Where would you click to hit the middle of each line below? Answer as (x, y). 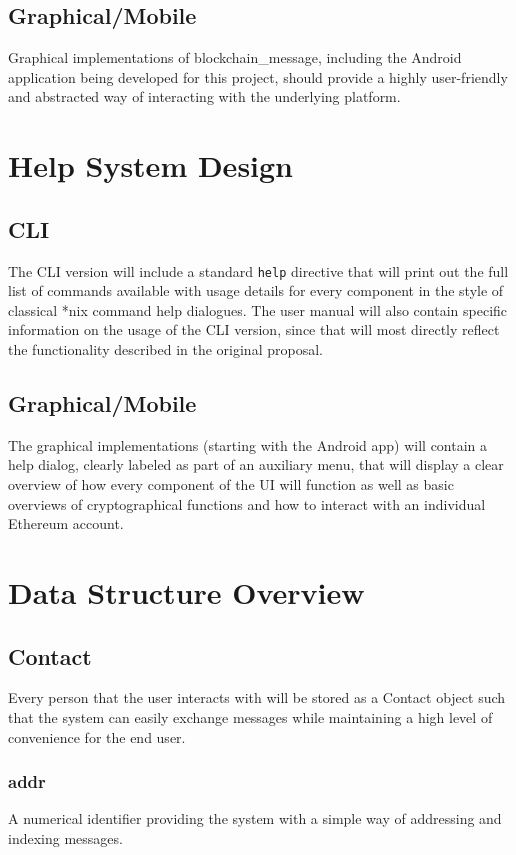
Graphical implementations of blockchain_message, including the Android (235, 57)
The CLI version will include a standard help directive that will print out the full (258, 270)
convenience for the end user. (97, 736)
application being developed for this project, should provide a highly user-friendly (258, 76)
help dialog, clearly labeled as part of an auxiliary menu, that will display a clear (256, 464)
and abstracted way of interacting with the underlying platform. (204, 96)
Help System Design (151, 165)
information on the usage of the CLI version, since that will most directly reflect (254, 329)
